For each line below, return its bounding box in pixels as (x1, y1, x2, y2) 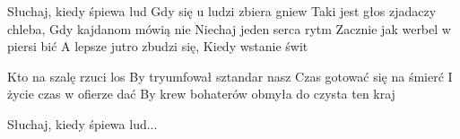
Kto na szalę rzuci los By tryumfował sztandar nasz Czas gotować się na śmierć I (7, 66, 453, 85)
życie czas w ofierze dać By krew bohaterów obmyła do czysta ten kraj (7, 84, 395, 103)
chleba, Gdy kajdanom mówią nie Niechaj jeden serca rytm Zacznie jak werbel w (7, 19, 451, 38)
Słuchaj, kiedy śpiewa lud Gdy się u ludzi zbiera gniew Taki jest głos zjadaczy (7, 2, 437, 20)
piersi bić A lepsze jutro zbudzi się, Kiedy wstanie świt (7, 37, 308, 56)
